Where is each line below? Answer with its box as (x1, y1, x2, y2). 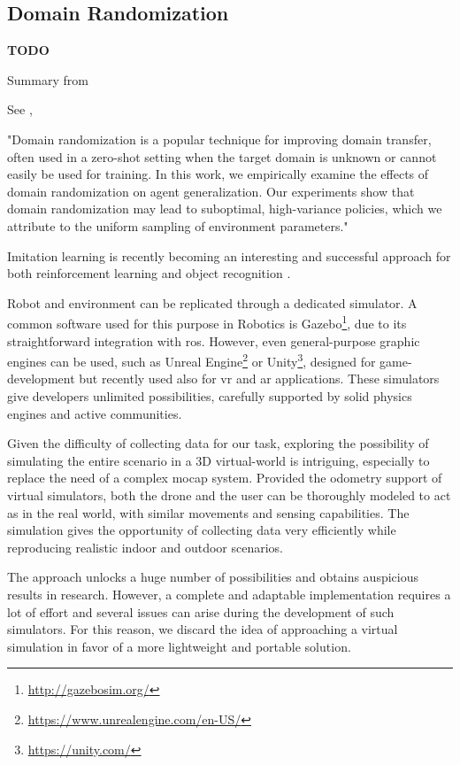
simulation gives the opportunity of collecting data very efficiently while (7, 521, 396, 539)
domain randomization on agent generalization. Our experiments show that (7, 182, 415, 200)
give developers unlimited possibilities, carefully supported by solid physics (7, 387, 412, 406)
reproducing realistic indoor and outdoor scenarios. (7, 537, 284, 556)
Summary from (7, 70, 88, 89)
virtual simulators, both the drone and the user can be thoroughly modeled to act (7, 485, 451, 504)
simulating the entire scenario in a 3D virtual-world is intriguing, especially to (7, 451, 430, 469)
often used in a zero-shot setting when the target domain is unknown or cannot (7, 147, 437, 166)
